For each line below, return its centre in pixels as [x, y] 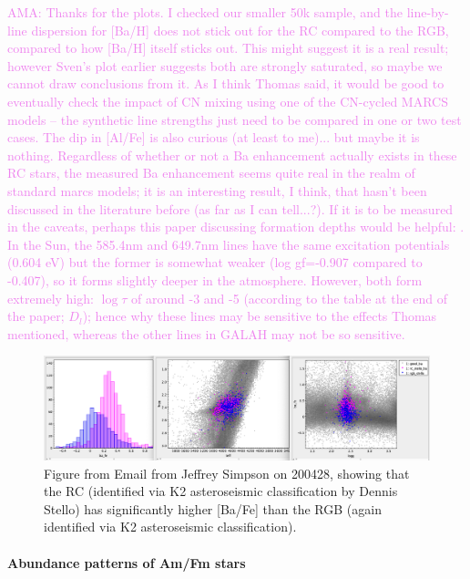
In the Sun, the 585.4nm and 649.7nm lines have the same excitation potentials [229, 244]
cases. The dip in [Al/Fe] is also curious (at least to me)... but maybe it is [214, 137]
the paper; [36, 316]
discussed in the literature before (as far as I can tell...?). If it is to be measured [230, 208]
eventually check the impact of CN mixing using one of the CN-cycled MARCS [228, 101]
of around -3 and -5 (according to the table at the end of [290, 298]
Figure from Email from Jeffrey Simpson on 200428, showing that [227, 473]
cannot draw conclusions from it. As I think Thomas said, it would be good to [226, 83]
